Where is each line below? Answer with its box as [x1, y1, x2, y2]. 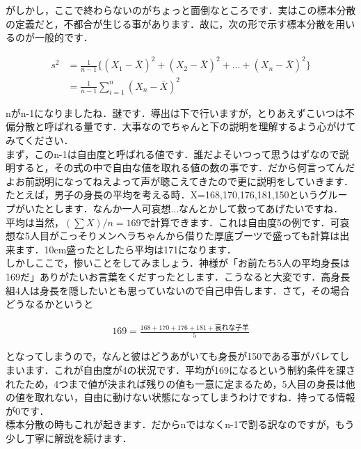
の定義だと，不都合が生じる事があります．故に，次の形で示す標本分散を [6, 16, 336, 31]
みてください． [6, 133, 74, 148]
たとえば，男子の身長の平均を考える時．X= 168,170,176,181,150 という [6, 187, 319, 202]
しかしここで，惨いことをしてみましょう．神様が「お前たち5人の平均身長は [6, 255, 350, 270]
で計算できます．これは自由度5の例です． [141, 214, 330, 229]
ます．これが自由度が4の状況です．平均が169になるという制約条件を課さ [24, 363, 355, 377]
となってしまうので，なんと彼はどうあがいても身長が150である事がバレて [6, 349, 340, 363]
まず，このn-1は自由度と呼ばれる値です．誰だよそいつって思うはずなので [6, 146, 339, 161]
